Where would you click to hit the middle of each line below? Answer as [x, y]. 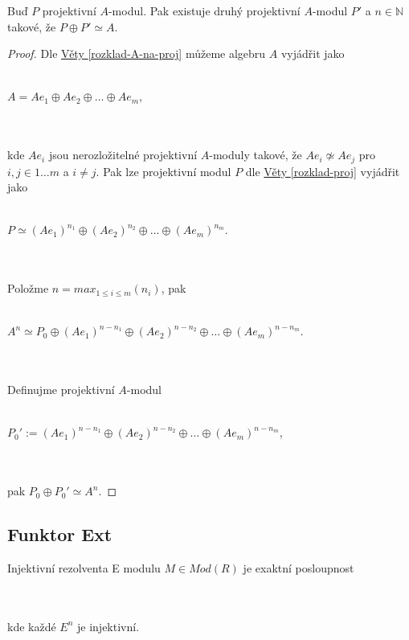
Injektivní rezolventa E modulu [84, 567]
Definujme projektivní [61, 390]
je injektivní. [108, 626]
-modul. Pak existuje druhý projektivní [204, 10]
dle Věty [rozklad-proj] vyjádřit [323, 171]
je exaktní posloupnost [299, 567]
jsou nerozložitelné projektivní [123, 155]
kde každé [32, 626]
